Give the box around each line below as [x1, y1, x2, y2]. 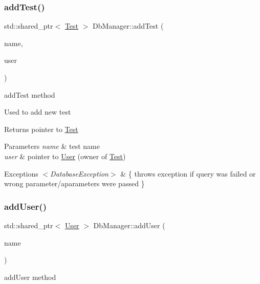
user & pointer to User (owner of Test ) [4, 150, 126, 161]
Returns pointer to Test [4, 123, 78, 134]
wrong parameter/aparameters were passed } [4, 178, 145, 189]
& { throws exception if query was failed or [120, 168, 256, 179]
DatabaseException [50, 168, 109, 179]
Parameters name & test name [4, 141, 100, 151]
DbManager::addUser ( [93, 220, 165, 230]
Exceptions [4, 168, 38, 179]
